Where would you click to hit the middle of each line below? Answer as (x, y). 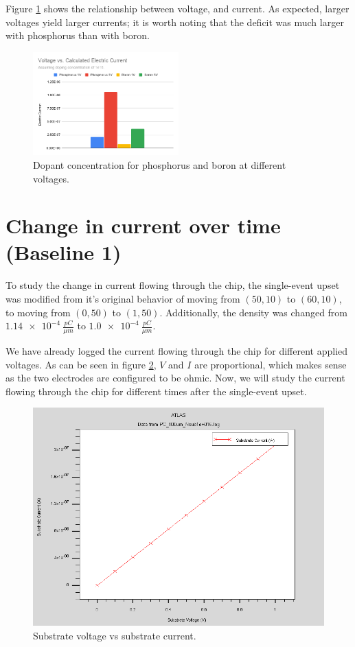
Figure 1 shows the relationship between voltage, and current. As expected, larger (177, 8)
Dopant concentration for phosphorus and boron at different (160, 164)
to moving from (38, 312)
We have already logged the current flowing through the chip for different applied (177, 351)
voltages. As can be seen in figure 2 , (81, 364)
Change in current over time (143, 225)
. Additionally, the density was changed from (254, 312)
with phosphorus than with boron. (78, 35)
